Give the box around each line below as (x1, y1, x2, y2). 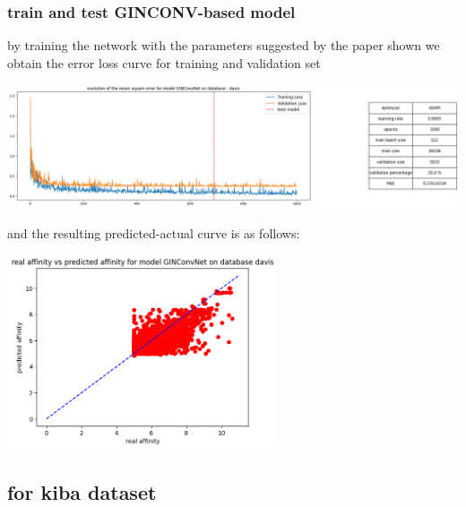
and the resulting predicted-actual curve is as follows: (7, 223, 300, 242)
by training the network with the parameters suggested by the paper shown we (7, 36, 440, 55)
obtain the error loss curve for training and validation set (7, 53, 321, 72)
